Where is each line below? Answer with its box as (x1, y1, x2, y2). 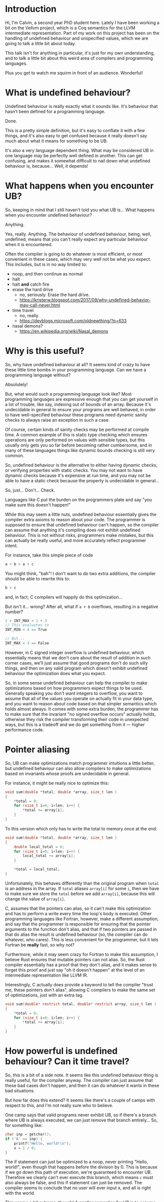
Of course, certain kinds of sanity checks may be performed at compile (5, 426, 149, 432)
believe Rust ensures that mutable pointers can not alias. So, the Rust (5, 956, 145, 962)
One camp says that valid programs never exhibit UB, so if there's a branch (5, 1112, 157, 1118)
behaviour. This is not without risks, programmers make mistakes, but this (5, 532, 154, 538)
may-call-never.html (19, 302, 60, 308)
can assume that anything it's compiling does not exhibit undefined (5, 527, 141, 533)
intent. (5, 543, 18, 549)
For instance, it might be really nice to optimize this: (5, 780, 109, 786)
